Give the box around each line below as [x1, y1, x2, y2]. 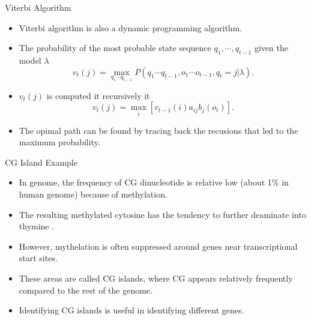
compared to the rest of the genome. [19, 283, 152, 296]
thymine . [19, 220, 55, 232]
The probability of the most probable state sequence [19, 41, 211, 54]
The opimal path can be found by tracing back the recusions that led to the [19, 124, 298, 136]
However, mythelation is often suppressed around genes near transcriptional [19, 240, 298, 252]
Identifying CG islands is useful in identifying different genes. [19, 304, 244, 316]
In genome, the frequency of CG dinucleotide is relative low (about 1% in [19, 176, 289, 189]
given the [254, 41, 288, 54]
